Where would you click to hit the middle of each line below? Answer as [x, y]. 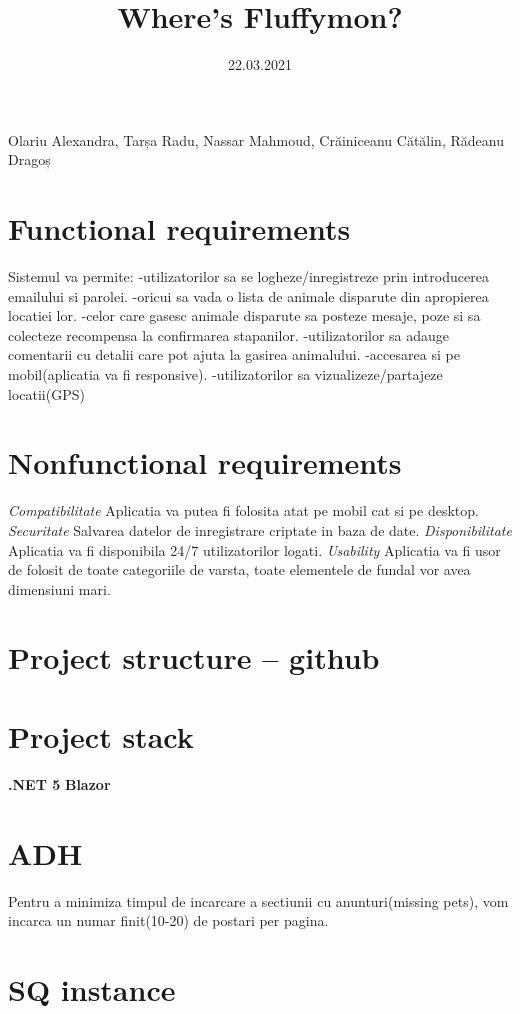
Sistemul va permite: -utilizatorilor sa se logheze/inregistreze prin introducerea [248, 276]
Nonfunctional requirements [205, 462]
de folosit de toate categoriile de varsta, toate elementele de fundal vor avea [239, 569]
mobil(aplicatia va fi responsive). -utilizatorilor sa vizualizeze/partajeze [225, 374]
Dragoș [29, 159]
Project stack [101, 735]
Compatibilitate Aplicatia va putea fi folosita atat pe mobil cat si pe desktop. [243, 510]
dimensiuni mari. [59, 588]
